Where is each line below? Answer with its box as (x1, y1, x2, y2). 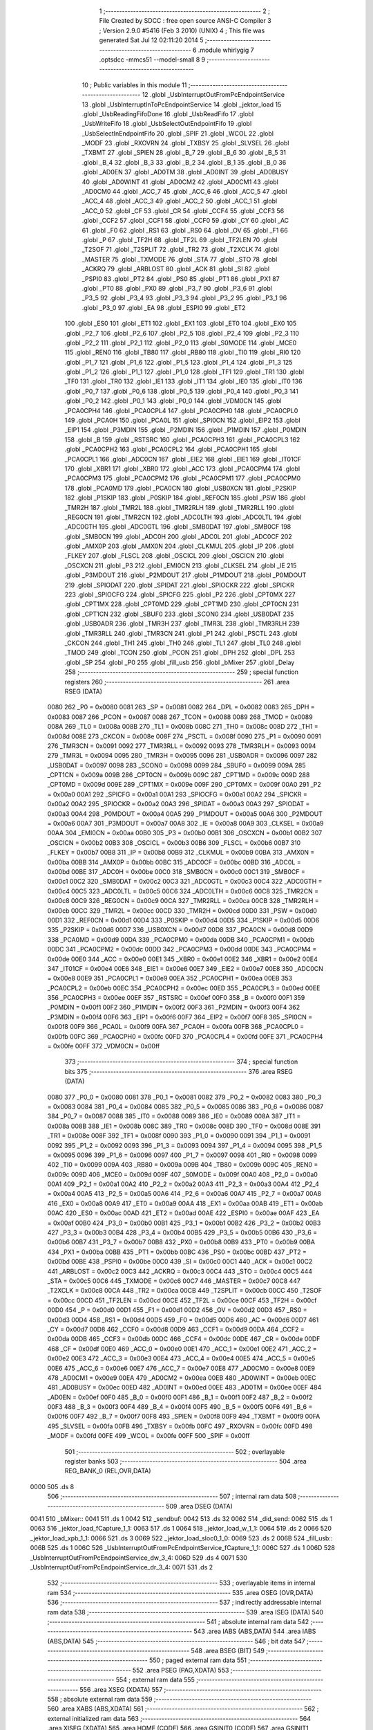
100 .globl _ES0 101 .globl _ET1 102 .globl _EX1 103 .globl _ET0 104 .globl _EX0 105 (64, 319, 297, 328)
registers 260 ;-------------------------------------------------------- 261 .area (64, 677, 290, 686)
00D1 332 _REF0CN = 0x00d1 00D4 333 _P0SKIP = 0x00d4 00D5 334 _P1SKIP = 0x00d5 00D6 (47, 916, 320, 924)
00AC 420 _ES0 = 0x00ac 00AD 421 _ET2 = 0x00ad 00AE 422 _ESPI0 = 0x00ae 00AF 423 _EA (47, 1209, 320, 1217)
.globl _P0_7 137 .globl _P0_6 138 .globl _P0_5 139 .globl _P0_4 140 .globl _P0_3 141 (64, 387, 298, 395)
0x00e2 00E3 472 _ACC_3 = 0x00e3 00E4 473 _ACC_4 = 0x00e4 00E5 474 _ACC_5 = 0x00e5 (47, 1354, 316, 1363)
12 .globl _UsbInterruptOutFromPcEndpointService (142, 91, 285, 99)
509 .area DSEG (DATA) (166, 1502, 233, 1510)
